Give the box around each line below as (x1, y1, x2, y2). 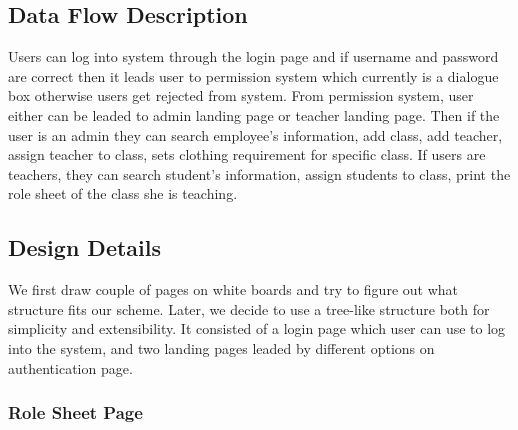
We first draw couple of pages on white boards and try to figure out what (8, 279, 459, 300)
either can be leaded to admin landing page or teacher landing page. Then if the (8, 104, 500, 125)
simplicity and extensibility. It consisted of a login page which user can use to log (8, 318, 506, 339)
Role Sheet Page (8, 400, 143, 425)
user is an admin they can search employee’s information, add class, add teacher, (8, 124, 503, 145)
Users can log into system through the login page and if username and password (8, 46, 499, 67)
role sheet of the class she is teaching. (8, 183, 238, 204)
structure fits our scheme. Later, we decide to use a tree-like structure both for (8, 298, 490, 319)
